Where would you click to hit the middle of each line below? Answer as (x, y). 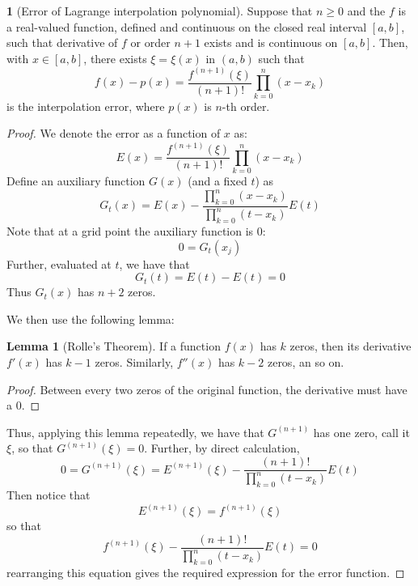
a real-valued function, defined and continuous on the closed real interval (187, 26)
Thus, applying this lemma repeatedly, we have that (135, 432)
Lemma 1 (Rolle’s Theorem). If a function (114, 346)
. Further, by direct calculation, (222, 448)
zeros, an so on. (306, 362)
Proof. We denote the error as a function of (114, 133)
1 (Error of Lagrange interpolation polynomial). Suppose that (160, 11)
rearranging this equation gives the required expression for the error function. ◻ (206, 573)
